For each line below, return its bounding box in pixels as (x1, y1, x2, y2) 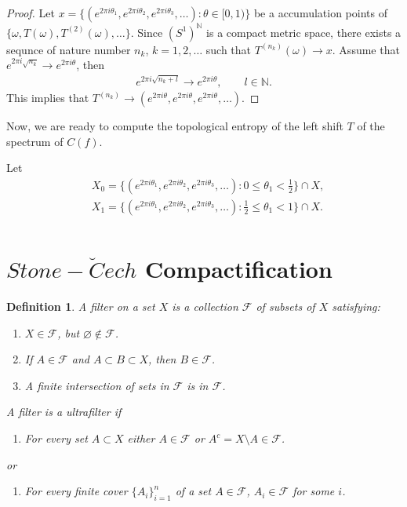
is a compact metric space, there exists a (206, 24, 402, 40)
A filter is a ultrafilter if (6, 403, 122, 420)
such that (205, 41, 252, 57)
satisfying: (332, 298, 380, 315)
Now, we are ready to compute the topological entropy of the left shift (6, 118, 343, 134)
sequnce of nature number (6, 41, 131, 57)
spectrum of (6, 133, 64, 149)
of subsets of (256, 298, 315, 315)
